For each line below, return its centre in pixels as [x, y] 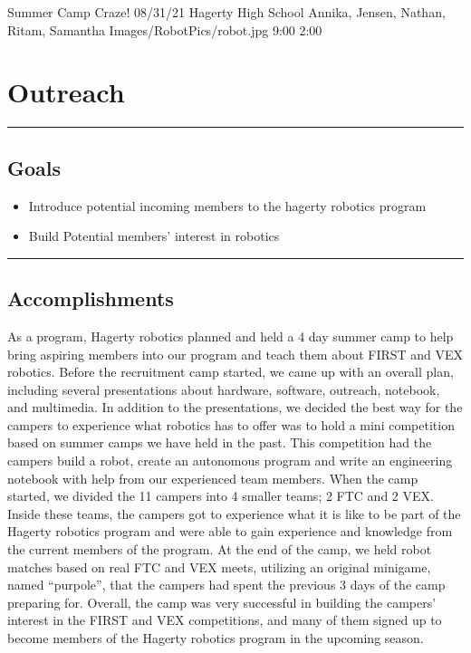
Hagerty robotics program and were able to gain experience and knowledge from [230, 531]
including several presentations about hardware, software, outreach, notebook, [224, 389]
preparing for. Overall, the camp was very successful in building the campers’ [222, 602]
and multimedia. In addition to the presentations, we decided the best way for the [235, 407]
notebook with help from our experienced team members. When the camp [213, 478]
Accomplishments [91, 298]
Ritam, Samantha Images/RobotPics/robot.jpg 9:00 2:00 [165, 29]
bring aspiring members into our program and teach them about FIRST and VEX [235, 354]
